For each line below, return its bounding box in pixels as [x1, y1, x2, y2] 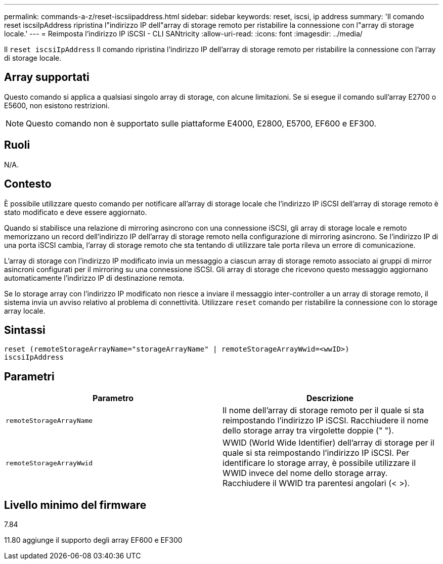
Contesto [4, 178, 52, 191]
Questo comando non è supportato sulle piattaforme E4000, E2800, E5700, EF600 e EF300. [26, 118, 377, 128]
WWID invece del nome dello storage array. [223, 468, 388, 479]
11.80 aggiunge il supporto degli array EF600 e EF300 [4, 536, 183, 545]
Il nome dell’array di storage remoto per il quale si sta [223, 405, 424, 416]
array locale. [4, 306, 46, 315]
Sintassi [4, 323, 46, 336]
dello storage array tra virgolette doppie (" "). [223, 425, 394, 436]
